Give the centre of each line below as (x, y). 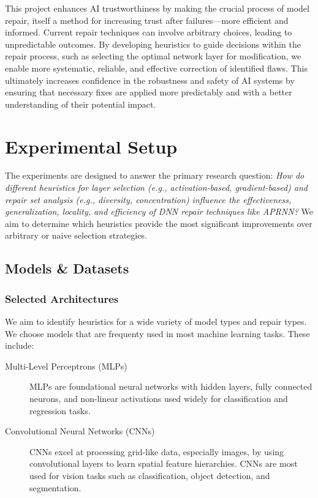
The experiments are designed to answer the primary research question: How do (155, 175)
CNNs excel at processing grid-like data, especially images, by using (157, 451)
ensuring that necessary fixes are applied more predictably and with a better (149, 92)
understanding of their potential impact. (81, 104)
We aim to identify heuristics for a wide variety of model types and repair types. (156, 321)
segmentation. (55, 487)
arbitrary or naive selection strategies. (76, 235)
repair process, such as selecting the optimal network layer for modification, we (153, 56)
